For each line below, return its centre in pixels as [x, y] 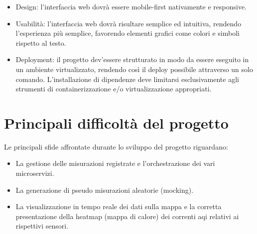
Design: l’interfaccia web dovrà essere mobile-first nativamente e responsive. [131, 6]
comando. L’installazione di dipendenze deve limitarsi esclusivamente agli [127, 79]
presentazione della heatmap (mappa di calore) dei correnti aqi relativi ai [127, 216]
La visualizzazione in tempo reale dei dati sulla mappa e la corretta [119, 206]
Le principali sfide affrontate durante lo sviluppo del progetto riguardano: [116, 146]
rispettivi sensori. [42, 226]
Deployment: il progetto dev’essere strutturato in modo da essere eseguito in [132, 59]
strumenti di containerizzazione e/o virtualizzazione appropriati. [114, 89]
